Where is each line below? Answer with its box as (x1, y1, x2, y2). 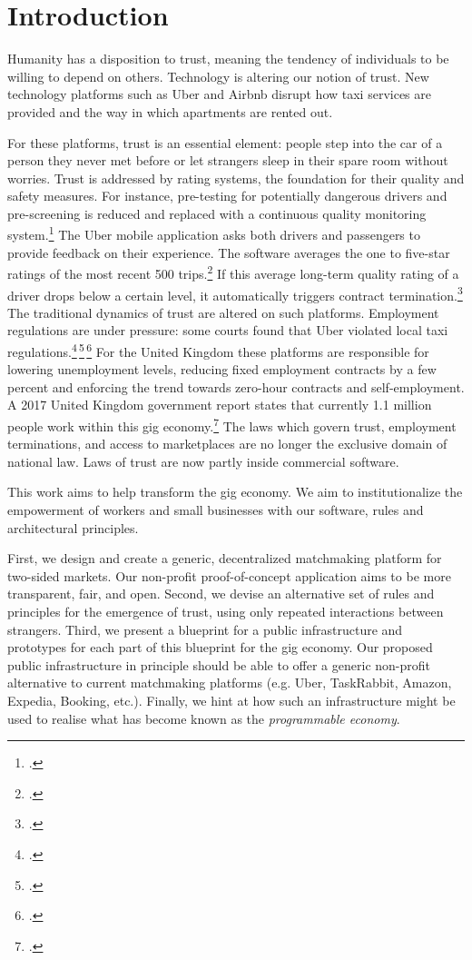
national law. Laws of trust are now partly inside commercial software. (7, 451, 399, 470)
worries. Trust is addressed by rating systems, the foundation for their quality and (7, 168, 465, 187)
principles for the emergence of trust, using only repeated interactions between (7, 602, 444, 621)
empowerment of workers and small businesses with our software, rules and (7, 500, 424, 520)
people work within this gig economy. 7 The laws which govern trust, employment (7, 414, 457, 435)
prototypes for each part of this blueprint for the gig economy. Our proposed (7, 638, 433, 657)
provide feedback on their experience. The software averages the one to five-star (7, 242, 450, 262)
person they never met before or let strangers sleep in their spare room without (7, 151, 448, 170)
